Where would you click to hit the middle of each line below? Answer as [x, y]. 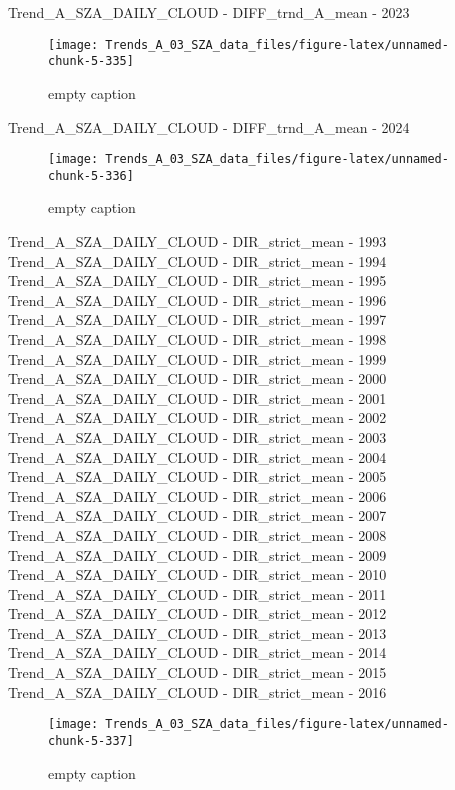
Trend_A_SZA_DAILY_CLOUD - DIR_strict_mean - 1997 [197, 319]
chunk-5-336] [91, 175]
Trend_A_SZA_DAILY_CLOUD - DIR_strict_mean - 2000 [197, 378]
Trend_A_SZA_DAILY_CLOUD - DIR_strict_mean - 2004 [197, 456]
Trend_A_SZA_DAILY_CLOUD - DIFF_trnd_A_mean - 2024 [209, 126]
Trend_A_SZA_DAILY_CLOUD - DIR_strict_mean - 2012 [197, 613]
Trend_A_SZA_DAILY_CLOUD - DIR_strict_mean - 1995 [197, 280]
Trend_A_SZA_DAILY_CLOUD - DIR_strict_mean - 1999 [197, 358]
